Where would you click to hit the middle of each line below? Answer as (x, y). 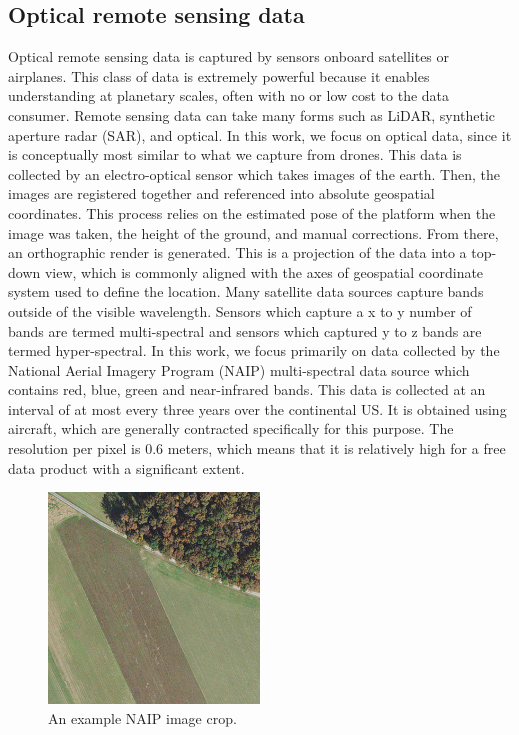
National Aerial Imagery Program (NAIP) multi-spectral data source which (239, 369)
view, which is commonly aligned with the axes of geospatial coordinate (264, 271)
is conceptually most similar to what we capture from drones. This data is (235, 154)
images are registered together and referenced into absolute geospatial (221, 193)
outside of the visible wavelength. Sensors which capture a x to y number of (240, 310)
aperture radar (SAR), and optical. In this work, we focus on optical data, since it (260, 134)
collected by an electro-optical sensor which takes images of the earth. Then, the (254, 173)
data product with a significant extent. (126, 467)
